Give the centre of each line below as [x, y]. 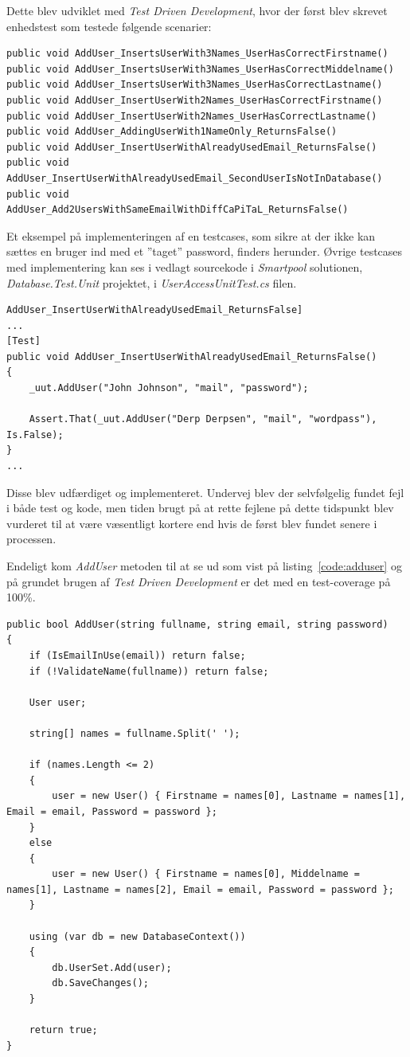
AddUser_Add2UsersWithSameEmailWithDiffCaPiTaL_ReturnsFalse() [178, 210]
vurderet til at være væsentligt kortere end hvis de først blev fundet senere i [192, 523]
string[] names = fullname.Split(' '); [135, 733]
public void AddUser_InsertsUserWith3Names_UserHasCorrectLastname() [195, 85]
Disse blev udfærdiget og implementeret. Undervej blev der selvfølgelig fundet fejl [205, 492]
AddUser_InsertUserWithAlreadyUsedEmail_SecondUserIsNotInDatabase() [195, 178]
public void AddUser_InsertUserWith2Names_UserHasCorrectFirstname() [195, 100]
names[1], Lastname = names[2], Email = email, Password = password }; [200, 889]
